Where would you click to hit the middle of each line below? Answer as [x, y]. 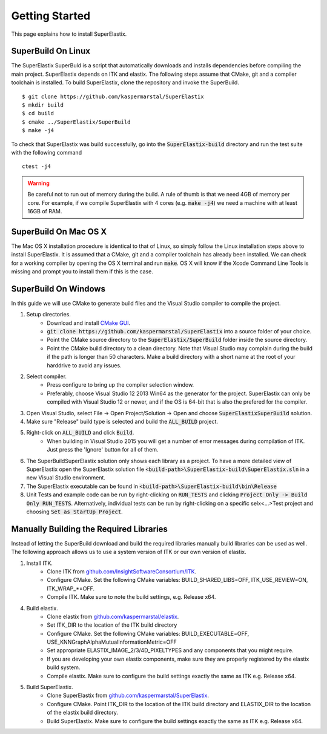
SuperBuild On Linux [51, 51]
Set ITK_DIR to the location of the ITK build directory [112, 625]
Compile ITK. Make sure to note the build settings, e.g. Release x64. [131, 597]
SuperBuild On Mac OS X [59, 231]
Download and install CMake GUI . [89, 323]
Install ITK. [39, 563]
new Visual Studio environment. [66, 478]
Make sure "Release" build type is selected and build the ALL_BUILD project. [122, 421]
